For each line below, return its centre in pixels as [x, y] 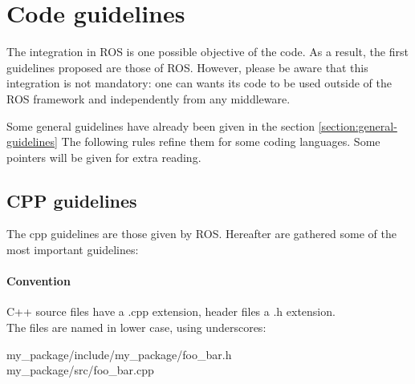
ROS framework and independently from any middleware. [149, 98]
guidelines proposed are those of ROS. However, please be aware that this [187, 67]
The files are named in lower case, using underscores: [136, 327]
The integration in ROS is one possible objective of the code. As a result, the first [207, 52]
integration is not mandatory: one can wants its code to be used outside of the [199, 83]
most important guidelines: [73, 250]
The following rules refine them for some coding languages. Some [221, 141]
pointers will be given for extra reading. [104, 157]
